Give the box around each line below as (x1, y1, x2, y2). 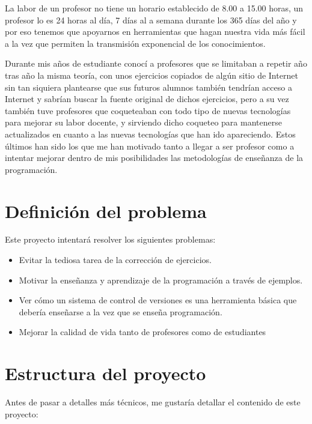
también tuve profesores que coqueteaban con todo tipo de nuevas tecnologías (5, 104, 291, 117)
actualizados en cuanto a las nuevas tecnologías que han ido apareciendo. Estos (5, 127, 296, 140)
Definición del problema (5, 198, 207, 223)
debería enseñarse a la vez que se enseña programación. (19, 305, 222, 318)
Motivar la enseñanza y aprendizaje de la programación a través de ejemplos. (19, 273, 303, 286)
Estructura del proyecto (5, 361, 206, 386)
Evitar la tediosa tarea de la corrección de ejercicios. (19, 253, 212, 266)
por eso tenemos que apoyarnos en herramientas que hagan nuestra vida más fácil (5, 25, 305, 38)
